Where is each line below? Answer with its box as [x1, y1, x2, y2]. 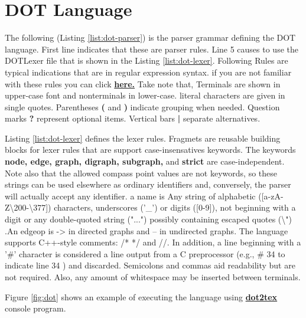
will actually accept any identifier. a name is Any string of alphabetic [5, 189, 256, 202]
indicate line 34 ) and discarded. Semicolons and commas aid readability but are [5, 259, 295, 271]
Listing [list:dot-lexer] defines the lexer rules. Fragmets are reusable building [5, 132, 281, 144]
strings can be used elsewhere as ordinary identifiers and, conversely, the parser [5, 178, 291, 191]
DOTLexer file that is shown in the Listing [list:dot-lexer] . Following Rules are [5, 54, 288, 67]
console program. [5, 302, 66, 314]
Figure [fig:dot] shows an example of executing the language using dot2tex [5, 290, 278, 303]
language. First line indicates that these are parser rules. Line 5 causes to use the [5, 42, 298, 55]
